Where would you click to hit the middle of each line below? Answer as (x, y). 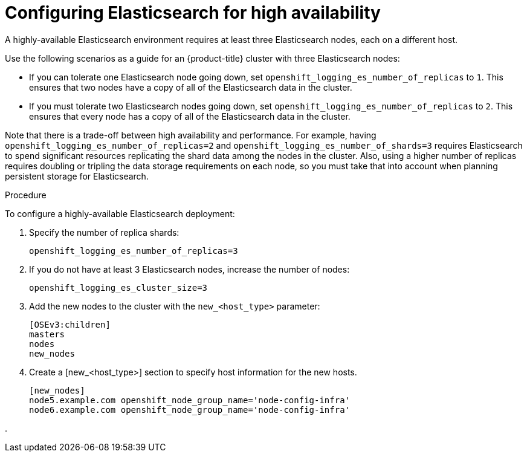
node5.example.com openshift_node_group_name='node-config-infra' (190, 400)
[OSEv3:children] (70, 324)
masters (47, 334)
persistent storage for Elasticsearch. (77, 176)
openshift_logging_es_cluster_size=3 (118, 287)
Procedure (26, 195)
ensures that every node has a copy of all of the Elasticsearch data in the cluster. (190, 116)
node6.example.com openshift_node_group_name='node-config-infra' (190, 410)
